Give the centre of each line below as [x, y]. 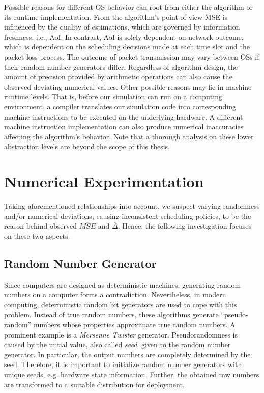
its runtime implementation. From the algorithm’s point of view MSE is [116, 17]
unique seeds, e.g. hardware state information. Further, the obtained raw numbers [132, 374]
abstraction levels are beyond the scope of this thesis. [87, 146]
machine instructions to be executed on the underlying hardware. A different [124, 116]
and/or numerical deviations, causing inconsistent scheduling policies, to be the [128, 216]
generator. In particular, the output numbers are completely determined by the [127, 354]
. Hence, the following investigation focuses [185, 226]
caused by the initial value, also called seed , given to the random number [118, 344]
